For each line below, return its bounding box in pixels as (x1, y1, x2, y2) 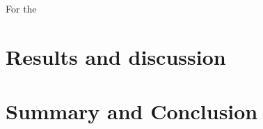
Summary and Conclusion (6, 97, 258, 126)
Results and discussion (6, 42, 226, 70)
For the (6, 1, 37, 15)
